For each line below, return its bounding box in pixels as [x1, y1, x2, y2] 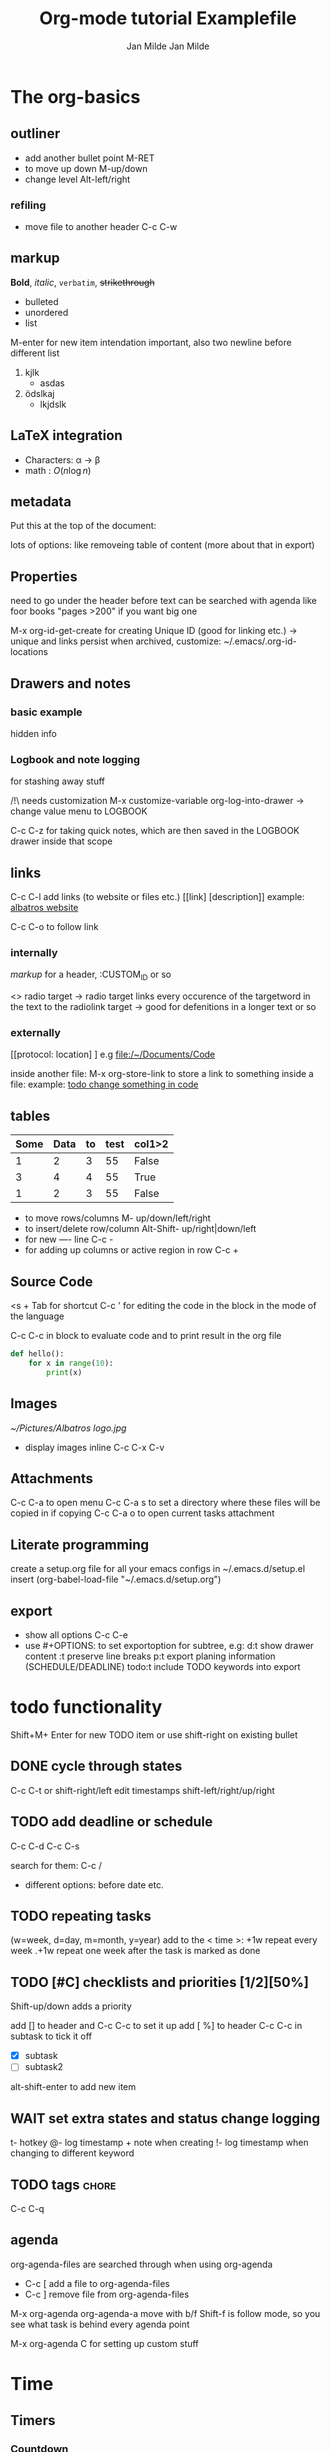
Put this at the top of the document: [10, 520, 157, 532]
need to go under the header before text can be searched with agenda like [10, 595, 318, 607]
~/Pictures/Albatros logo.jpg [10, 1422, 127, 1434]
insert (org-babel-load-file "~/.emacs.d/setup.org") [10, 1573, 222, 1586]
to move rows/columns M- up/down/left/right [24, 1212, 212, 1224]
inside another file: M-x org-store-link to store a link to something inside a [10, 1068, 314, 1080]
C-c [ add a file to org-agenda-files [24, 2277, 170, 2289]
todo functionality [10, 1696, 163, 1719]
